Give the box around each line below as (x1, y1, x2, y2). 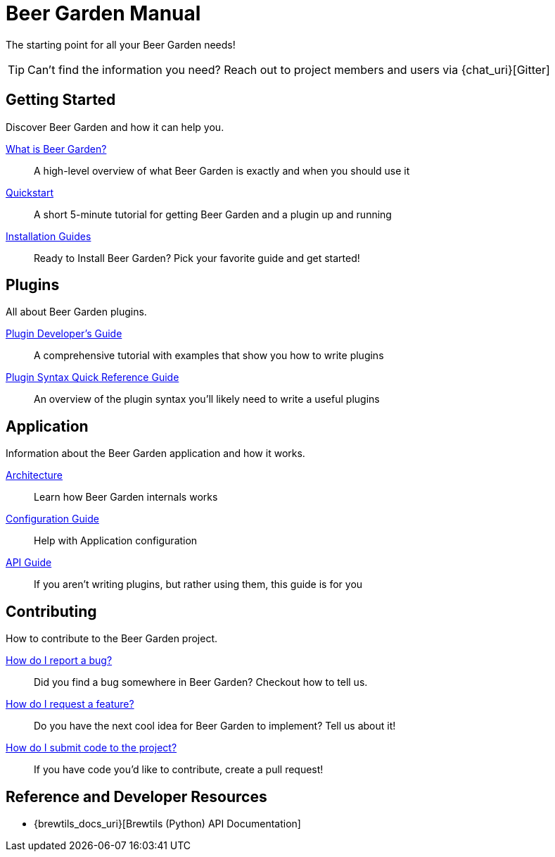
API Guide (6, 556, 52, 569)
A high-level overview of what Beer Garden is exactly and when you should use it (34, 164, 410, 177)
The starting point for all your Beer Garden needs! (6, 38, 236, 51)
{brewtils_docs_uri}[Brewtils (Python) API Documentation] (34, 817, 301, 830)
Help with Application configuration (34, 534, 198, 547)
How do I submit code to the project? (6, 742, 177, 754)
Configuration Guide (6, 513, 99, 525)
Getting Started (6, 91, 116, 109)
